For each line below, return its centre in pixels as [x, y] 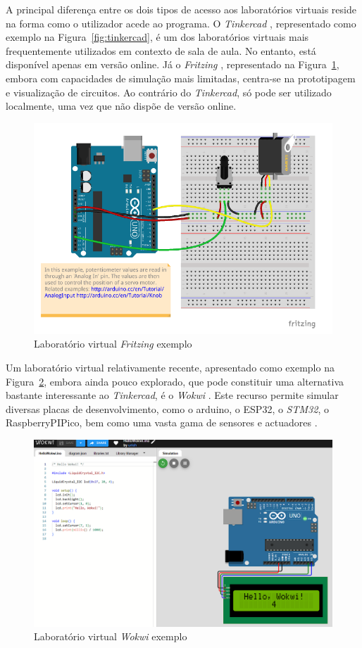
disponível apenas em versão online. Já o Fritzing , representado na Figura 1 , [173, 64]
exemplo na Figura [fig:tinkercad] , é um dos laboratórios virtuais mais [157, 37]
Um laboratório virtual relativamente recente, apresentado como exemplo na [170, 368]
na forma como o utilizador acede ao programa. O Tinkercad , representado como [181, 23]
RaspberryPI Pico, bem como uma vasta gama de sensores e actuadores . [162, 423]
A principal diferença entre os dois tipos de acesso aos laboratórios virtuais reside [181, 9]
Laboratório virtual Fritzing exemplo [113, 344]
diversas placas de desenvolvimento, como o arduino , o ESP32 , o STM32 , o [167, 408]
